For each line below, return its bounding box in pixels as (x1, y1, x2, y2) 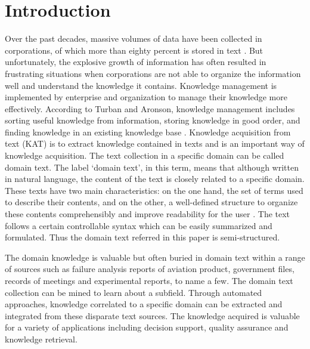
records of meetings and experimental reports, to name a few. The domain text (5, 274, 293, 286)
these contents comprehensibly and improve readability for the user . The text (5, 208, 290, 220)
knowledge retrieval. (5, 332, 77, 345)
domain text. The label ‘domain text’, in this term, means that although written (5, 160, 299, 173)
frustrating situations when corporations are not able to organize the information (5, 67, 301, 79)
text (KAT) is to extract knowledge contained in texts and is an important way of (5, 137, 305, 150)
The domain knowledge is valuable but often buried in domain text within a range (5, 251, 305, 263)
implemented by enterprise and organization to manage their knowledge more (5, 91, 287, 103)
